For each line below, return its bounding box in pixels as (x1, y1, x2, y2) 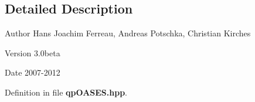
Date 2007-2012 (5, 66, 60, 79)
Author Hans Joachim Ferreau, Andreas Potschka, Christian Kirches (5, 27, 251, 39)
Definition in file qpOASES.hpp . (5, 86, 128, 98)
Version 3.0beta (5, 46, 60, 59)
